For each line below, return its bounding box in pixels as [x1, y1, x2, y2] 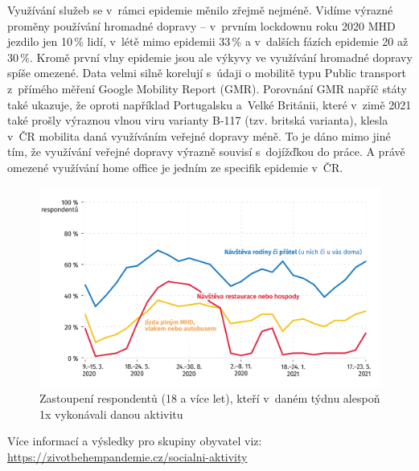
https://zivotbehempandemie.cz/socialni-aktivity [7, 448, 248, 465]
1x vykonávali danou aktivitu [39, 405, 183, 422]
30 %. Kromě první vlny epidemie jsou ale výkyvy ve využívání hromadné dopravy [7, 48, 413, 65]
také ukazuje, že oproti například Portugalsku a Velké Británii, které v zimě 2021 [7, 96, 412, 113]
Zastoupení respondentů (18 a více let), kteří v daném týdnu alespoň [39, 389, 380, 406]
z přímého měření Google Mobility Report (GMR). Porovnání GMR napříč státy [7, 80, 407, 96]
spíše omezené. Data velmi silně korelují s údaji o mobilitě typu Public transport [7, 64, 406, 81]
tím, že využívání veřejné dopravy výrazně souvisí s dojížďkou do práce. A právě [7, 143, 405, 160]
